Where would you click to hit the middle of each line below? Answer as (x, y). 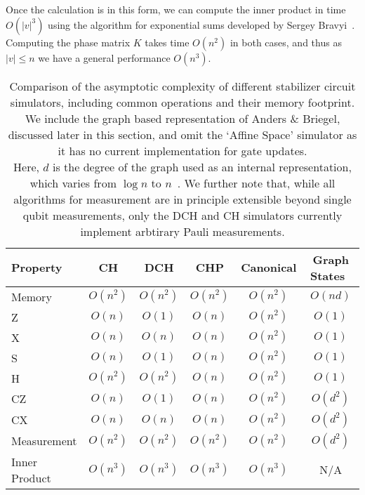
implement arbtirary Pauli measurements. (182, 231)
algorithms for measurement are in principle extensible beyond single (182, 199)
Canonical (269, 268)
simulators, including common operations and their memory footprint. (182, 102)
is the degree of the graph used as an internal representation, (202, 166)
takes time (167, 42)
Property (37, 268)
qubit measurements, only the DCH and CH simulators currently (182, 215)
